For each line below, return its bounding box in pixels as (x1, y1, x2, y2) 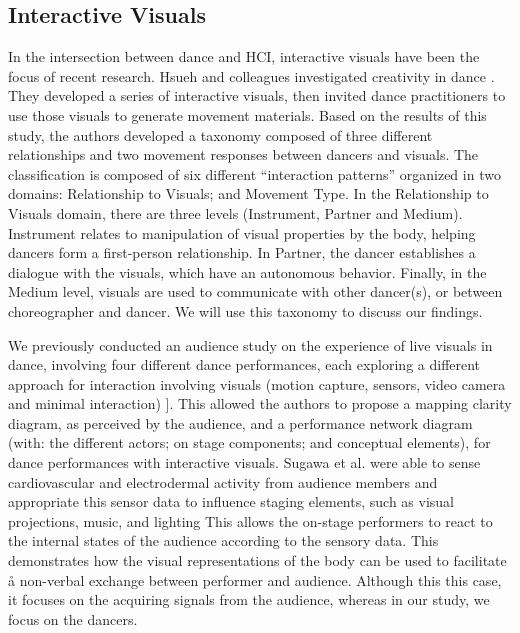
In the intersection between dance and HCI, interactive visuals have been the (8, 46, 480, 67)
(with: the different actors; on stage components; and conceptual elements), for (8, 432, 491, 453)
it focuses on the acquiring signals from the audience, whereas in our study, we (8, 589, 490, 610)
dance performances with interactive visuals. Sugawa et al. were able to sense (8, 452, 481, 473)
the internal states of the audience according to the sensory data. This (8, 530, 439, 551)
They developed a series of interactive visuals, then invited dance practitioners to (8, 85, 506, 106)
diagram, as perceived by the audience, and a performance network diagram (8, 412, 473, 433)
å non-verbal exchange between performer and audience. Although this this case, (8, 569, 502, 590)
